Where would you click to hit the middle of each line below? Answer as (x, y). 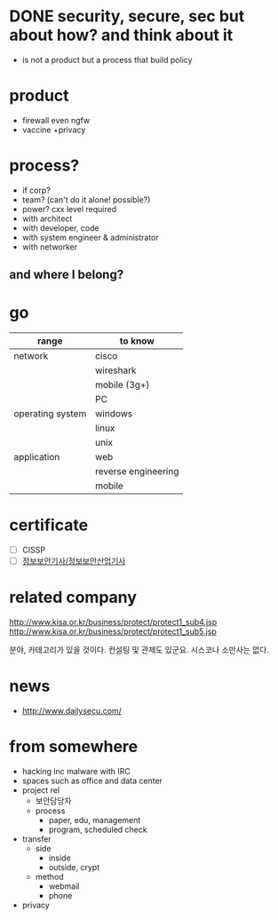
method (49, 877)
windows (114, 414)
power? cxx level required (69, 209)
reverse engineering (137, 471)
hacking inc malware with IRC (76, 772)
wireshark (115, 370)
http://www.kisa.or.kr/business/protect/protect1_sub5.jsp (113, 631)
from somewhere (74, 747)
